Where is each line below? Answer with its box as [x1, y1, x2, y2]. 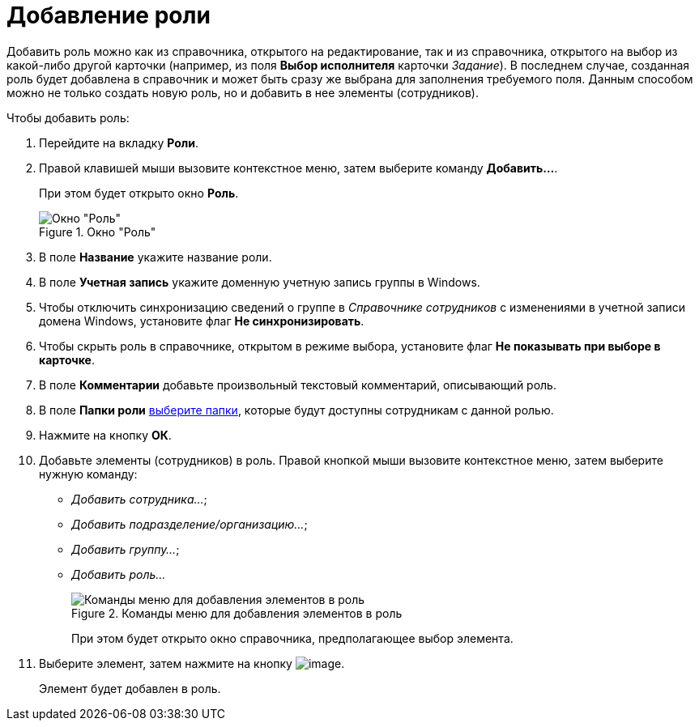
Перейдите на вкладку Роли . [39, 135, 199, 150]
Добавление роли [6, 2, 211, 29]
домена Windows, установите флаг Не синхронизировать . [39, 313, 364, 328]
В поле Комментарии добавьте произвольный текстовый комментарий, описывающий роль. [39, 377, 556, 392]
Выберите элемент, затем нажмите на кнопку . [39, 656, 345, 670]
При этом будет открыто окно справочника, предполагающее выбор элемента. [71, 631, 514, 645]
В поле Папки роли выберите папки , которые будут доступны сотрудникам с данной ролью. [39, 402, 554, 417]
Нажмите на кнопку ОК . [39, 427, 172, 442]
